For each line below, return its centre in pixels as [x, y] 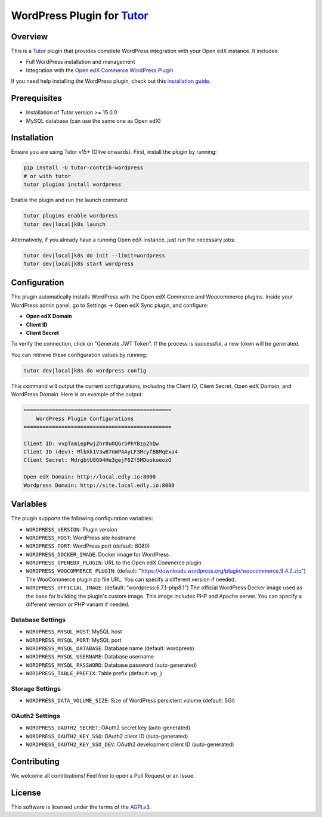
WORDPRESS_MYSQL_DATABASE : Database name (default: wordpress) [110, 648]
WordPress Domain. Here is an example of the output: [77, 394]
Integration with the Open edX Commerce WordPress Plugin [100, 70]
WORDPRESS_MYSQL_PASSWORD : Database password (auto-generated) [112, 665]
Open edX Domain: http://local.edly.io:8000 [90, 477]
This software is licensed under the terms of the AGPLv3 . [81, 807]
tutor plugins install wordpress [72, 184]
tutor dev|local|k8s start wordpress [79, 263]
